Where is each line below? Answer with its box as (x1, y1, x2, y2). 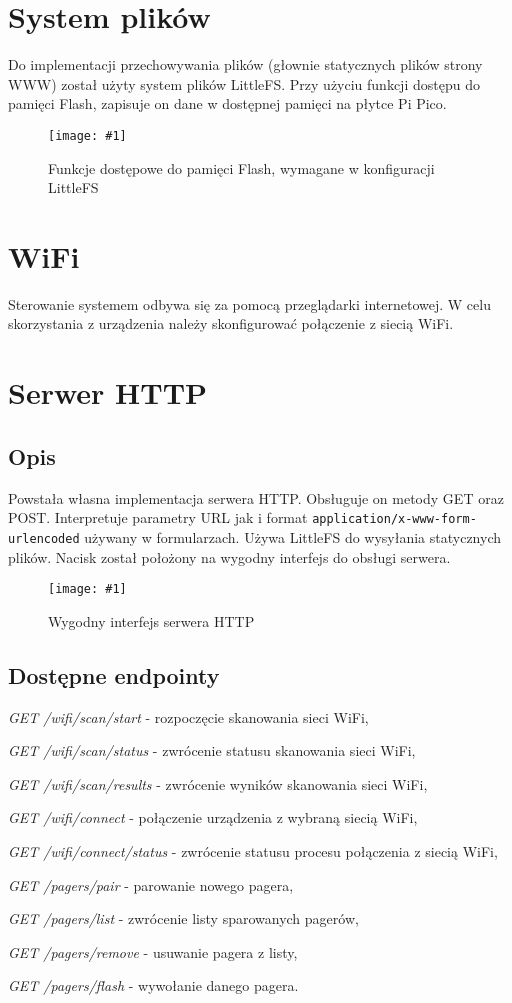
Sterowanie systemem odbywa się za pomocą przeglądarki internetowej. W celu (8, 293, 491, 314)
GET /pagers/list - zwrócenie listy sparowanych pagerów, (8, 908, 359, 929)
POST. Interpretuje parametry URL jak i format (8, 507, 308, 528)
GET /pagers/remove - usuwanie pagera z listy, (8, 941, 298, 962)
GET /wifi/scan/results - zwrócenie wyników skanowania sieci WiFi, (8, 773, 428, 794)
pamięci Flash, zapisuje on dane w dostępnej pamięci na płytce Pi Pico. (8, 93, 447, 114)
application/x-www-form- (312, 512, 477, 527)
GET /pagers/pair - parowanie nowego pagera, (8, 874, 294, 895)
